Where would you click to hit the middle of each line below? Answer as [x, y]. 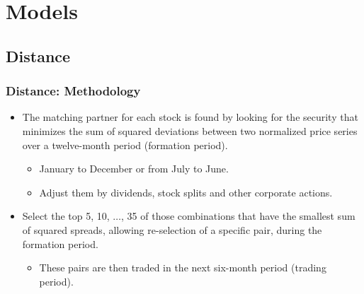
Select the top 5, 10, [66, 216]
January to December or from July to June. [134, 169]
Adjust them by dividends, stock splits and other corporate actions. [186, 192]
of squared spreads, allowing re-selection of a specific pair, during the [172, 229]
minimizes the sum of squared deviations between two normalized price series [190, 130]
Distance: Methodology [73, 91]
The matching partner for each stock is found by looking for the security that [190, 117]
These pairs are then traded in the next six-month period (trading [183, 267]
